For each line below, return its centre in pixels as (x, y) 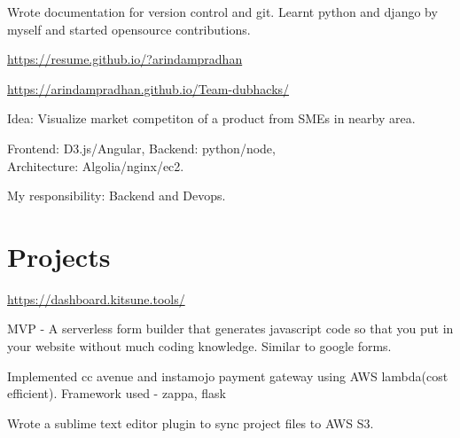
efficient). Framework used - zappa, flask (117, 393)
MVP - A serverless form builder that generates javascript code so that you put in (230, 328)
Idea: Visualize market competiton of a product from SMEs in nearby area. (211, 118)
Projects (59, 256)
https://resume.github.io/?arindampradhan (125, 59)
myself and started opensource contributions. (129, 29)
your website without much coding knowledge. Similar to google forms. (199, 346)
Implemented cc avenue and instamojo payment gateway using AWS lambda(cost (228, 375)
